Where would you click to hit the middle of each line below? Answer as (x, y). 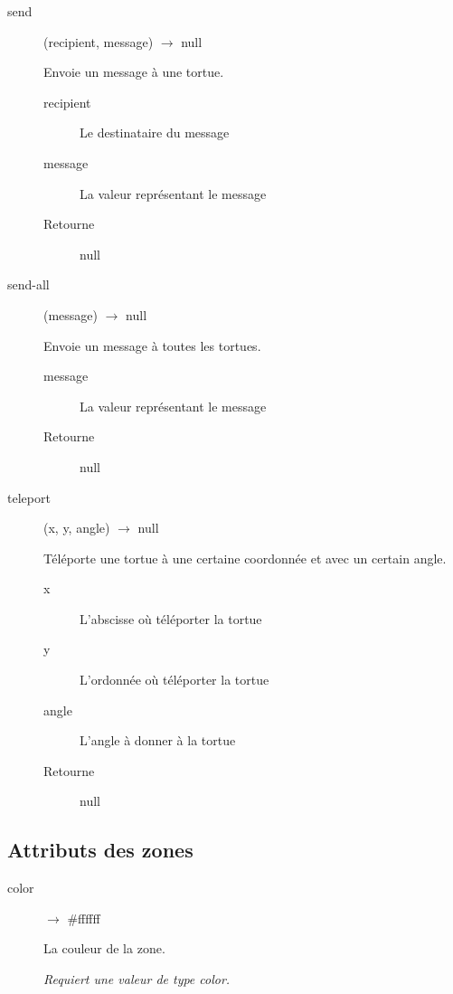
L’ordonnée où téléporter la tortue (175, 680)
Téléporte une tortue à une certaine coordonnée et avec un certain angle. (245, 558)
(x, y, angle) (77, 528)
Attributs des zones (100, 850)
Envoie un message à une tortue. (134, 72)
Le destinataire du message (155, 133)
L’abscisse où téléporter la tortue (171, 618)
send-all (28, 284)
